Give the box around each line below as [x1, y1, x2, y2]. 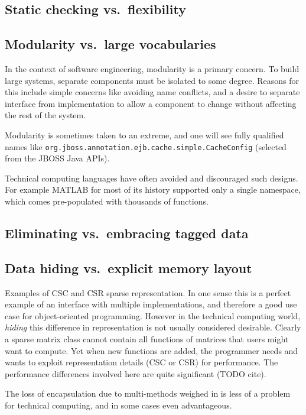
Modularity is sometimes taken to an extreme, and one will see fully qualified [5, 128, 284, 141]
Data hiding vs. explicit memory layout [5, 258, 252, 277]
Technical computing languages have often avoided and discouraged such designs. [5, 171, 298, 184]
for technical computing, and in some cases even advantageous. [5, 398, 232, 411]
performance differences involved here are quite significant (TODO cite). [5, 367, 266, 380]
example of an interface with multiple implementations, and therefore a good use [5, 298, 297, 310]
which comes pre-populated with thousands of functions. [5, 194, 209, 207]
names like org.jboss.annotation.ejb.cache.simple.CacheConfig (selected [5, 140, 287, 153]
